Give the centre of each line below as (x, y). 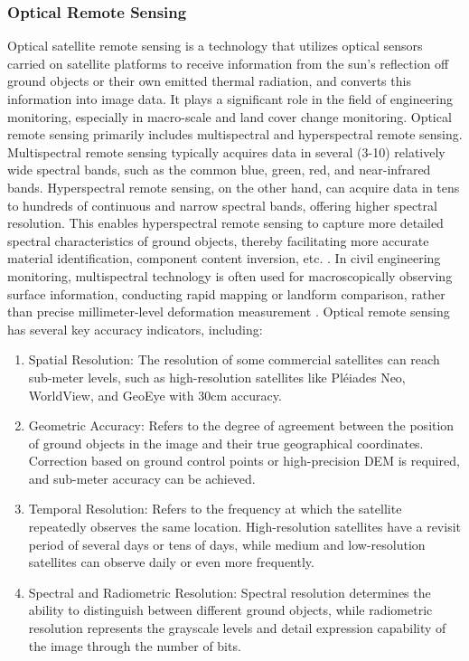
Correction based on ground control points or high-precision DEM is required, (244, 461)
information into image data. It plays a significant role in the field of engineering (230, 99)
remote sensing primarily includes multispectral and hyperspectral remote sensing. (235, 134)
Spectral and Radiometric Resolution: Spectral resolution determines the (230, 592)
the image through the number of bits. (135, 645)
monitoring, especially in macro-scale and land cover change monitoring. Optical (230, 116)
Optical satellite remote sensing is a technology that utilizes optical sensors (215, 46)
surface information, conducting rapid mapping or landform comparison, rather (226, 293)
